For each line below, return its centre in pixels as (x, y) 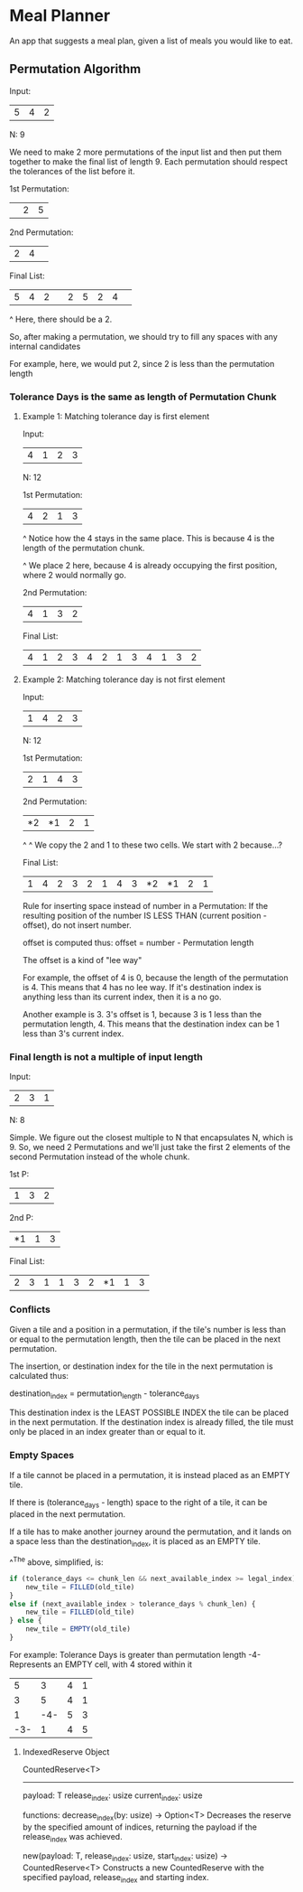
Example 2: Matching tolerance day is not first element (124, 679)
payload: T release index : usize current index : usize (112, 1796)
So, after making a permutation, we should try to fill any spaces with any (143, 336)
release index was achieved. (73, 1837)
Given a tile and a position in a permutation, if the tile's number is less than (148, 1329)
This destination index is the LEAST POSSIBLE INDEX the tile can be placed (149, 1413)
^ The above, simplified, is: (56, 1561)
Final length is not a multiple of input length (106, 1056)
